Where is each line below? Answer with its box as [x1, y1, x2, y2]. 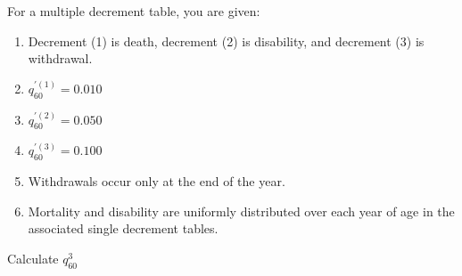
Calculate [7, 248, 59, 267]
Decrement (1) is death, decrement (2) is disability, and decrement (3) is [28, 31, 425, 50]
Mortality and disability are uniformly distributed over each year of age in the [28, 201, 455, 220]
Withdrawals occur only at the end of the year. [28, 172, 285, 191]
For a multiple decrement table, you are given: [7, 2, 260, 20]
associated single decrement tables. [28, 219, 219, 238]
